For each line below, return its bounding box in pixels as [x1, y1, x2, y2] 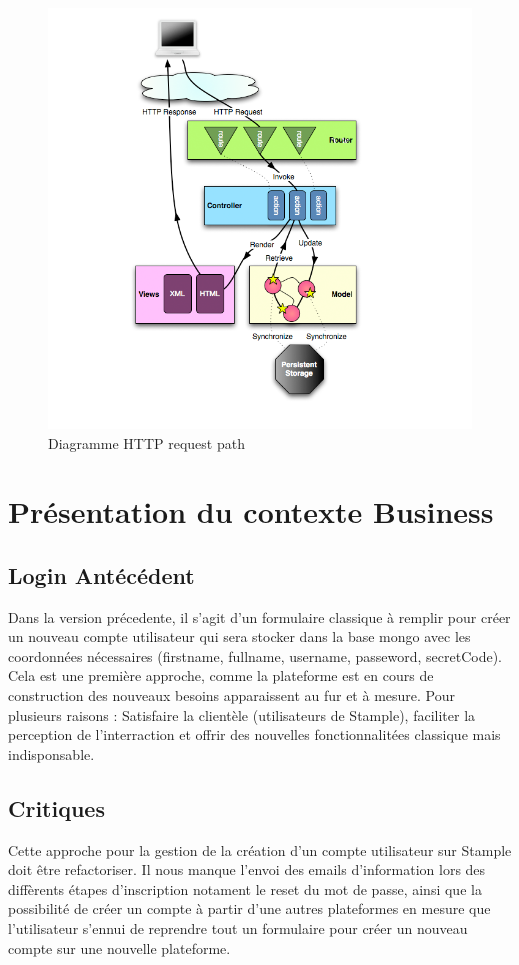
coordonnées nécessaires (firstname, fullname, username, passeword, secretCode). [8, 645, 502, 666]
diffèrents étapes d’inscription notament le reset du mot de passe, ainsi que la [8, 878, 482, 899]
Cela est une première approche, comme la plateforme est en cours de [8, 665, 434, 686]
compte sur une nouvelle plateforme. [8, 937, 231, 958]
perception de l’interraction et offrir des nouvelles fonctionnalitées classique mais [8, 724, 501, 745]
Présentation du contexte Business [8, 491, 494, 532]
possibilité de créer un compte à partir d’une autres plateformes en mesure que [8, 898, 491, 919]
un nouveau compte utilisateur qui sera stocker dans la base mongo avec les [8, 626, 471, 647]
